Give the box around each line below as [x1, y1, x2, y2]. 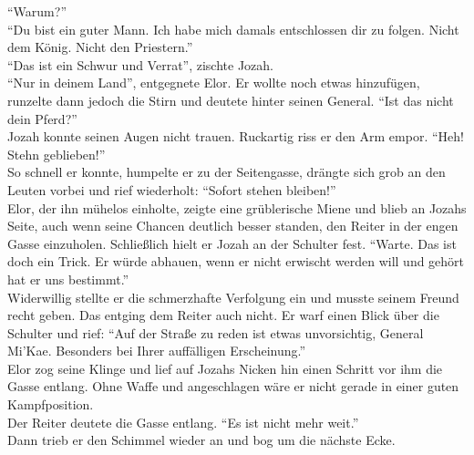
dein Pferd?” [7, 109, 77, 128]
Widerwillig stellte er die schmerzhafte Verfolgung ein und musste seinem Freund [7, 287, 459, 306]
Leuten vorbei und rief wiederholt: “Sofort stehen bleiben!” [7, 180, 336, 199]
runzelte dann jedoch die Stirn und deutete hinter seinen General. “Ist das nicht [7, 90, 454, 109]
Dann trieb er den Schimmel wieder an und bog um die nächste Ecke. [7, 430, 396, 450]
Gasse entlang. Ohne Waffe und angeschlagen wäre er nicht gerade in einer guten [7, 377, 459, 396]
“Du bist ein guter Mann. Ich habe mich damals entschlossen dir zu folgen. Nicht [7, 19, 459, 38]
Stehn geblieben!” [7, 144, 106, 163]
